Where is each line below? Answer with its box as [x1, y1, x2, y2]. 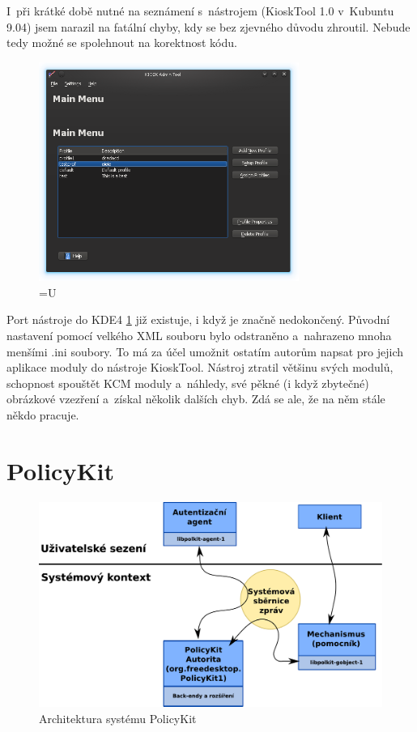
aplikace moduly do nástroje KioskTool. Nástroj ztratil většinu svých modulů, [6, 359, 394, 376]
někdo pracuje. [6, 406, 79, 423]
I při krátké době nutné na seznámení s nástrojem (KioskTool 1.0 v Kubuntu [6, 2, 394, 19]
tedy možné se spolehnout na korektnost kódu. [6, 34, 237, 51]
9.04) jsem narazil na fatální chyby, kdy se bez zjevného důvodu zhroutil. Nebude [6, 18, 411, 35]
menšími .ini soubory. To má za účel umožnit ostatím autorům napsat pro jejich [6, 343, 404, 360]
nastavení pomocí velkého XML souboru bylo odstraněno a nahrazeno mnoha [6, 326, 392, 343]
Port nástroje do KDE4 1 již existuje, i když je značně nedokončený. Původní [6, 311, 390, 328]
